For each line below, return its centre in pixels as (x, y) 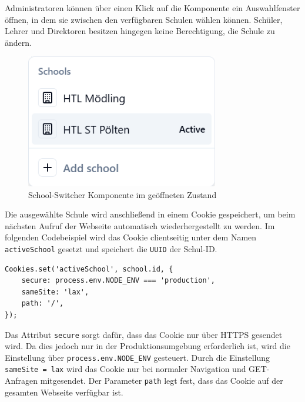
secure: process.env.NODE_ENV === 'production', (118, 281)
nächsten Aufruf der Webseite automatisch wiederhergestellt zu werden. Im (140, 225)
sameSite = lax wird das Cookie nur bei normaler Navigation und (125, 369)
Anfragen (21, 381)
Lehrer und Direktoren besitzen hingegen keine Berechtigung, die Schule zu (140, 31)
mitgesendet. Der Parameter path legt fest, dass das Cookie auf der (162, 381)
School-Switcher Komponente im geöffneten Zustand (123, 194)
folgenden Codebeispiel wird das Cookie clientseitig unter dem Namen (131, 237)
